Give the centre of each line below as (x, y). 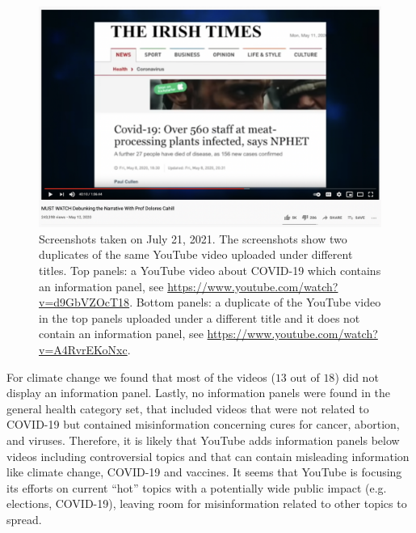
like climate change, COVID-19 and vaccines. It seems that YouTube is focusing (204, 472)
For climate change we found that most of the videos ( (141, 376)
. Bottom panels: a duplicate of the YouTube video (255, 302)
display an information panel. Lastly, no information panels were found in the (199, 393)
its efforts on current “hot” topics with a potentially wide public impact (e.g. (197, 487)
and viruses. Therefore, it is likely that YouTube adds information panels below (203, 440)
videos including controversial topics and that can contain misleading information (208, 456)
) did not (357, 376)
